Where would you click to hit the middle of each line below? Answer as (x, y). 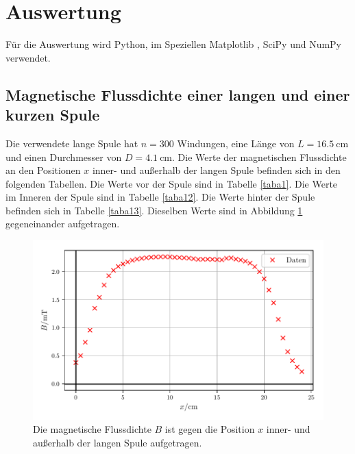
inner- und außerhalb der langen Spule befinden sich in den (216, 170)
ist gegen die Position (210, 429)
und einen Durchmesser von (64, 156)
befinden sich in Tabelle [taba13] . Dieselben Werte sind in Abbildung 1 (154, 210)
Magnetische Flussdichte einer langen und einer (178, 94)
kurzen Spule (53, 115)
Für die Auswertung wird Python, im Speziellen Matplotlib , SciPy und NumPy (174, 44)
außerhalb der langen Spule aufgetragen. (118, 443)
